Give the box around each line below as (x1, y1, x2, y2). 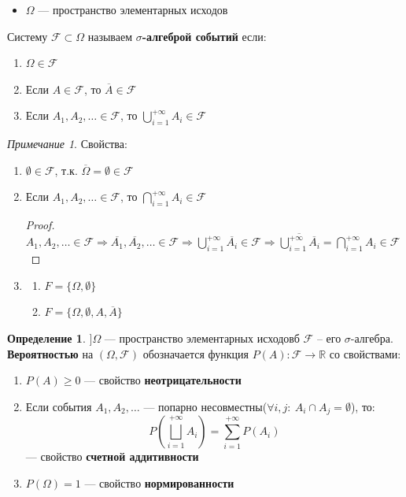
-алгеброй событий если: (142, 28, 267, 44)
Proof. (25, 217, 55, 233)
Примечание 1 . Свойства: (7, 135, 127, 152)
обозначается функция (142, 345, 249, 362)
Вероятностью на (7, 345, 94, 362)
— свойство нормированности (84, 474, 234, 491)
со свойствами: (329, 345, 401, 362)
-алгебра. (350, 330, 393, 347)
